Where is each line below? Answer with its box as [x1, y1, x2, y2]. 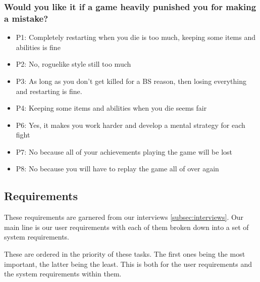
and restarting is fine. [16, 85, 82, 96]
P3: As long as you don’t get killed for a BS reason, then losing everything [16, 75, 247, 86]
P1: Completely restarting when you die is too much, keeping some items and [16, 32, 256, 42]
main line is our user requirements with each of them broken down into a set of [4, 221, 249, 232]
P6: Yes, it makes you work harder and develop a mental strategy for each [16, 119, 245, 130]
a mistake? [4, 12, 48, 24]
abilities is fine [16, 41, 61, 52]
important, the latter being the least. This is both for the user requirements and [4, 258, 252, 269]
